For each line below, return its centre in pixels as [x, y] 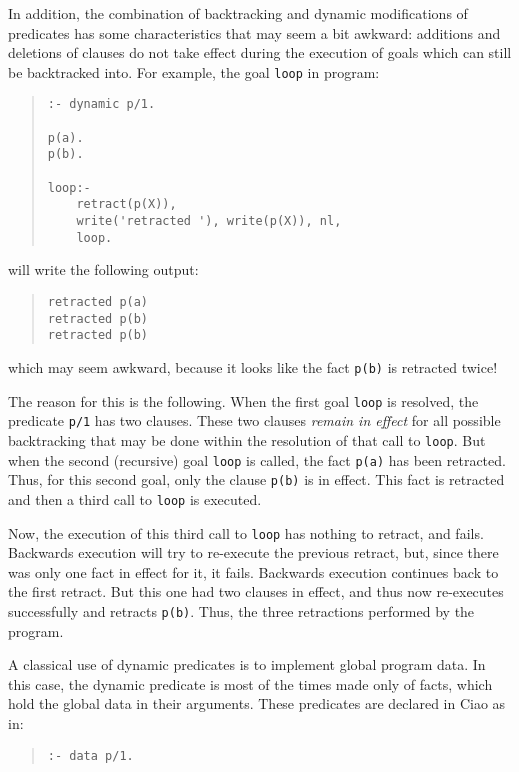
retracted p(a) [98, 301]
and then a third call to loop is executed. [135, 498]
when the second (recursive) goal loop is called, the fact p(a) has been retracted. [257, 459]
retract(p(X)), [126, 204]
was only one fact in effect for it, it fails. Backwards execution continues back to [253, 571]
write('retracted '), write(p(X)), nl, [209, 221]
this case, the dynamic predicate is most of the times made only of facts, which [250, 683]
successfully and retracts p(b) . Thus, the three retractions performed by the [241, 610]
